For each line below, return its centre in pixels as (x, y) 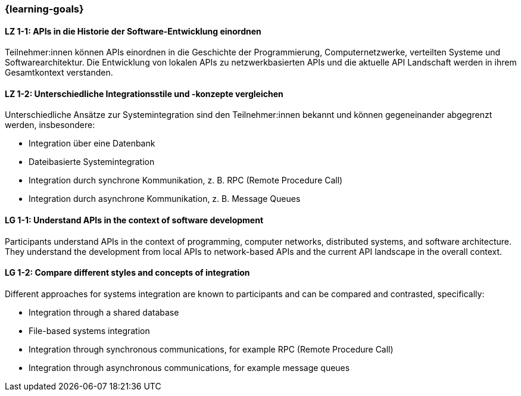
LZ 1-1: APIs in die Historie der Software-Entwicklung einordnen (133, 31)
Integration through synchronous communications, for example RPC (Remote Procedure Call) (211, 349)
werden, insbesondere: (50, 125)
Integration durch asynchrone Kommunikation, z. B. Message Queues (165, 199)
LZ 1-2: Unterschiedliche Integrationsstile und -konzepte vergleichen (144, 93)
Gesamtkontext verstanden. (59, 73)
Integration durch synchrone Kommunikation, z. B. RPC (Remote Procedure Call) (186, 180)
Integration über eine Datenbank (92, 144)
